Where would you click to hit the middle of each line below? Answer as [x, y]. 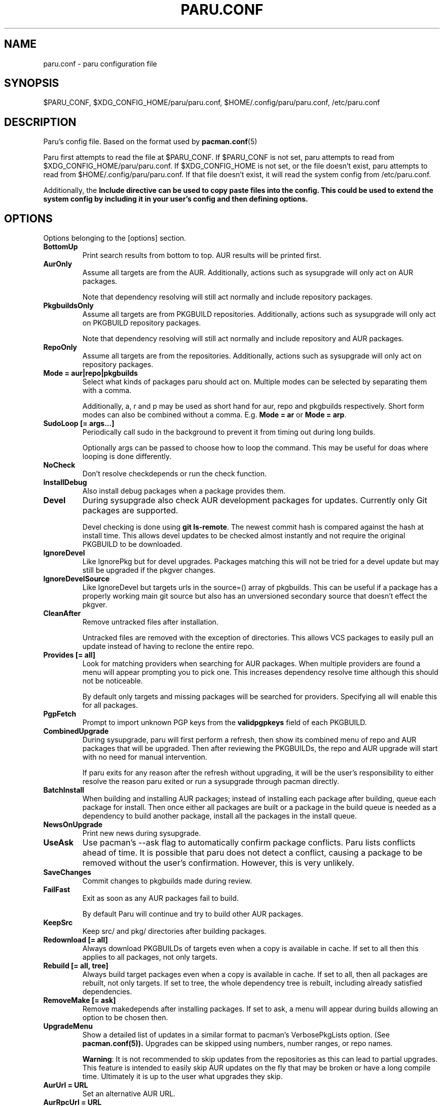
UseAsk [59, 843]
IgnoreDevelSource [77, 579]
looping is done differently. [127, 457]
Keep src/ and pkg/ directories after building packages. [174, 931]
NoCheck [59, 465]
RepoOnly [60, 347]
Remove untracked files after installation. [150, 622]
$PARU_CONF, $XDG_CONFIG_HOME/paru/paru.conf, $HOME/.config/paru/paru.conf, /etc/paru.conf [212, 103]
